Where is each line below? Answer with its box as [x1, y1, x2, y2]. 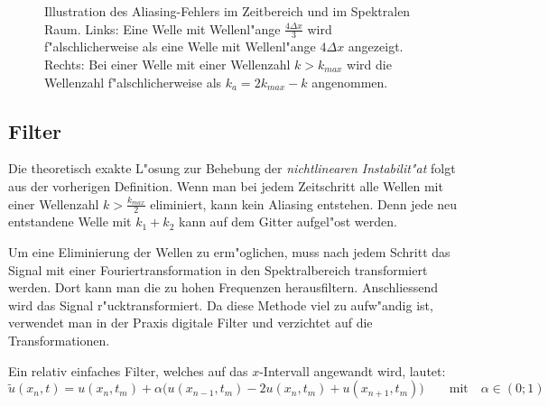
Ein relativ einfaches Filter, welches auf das [8, 361, 248, 380]
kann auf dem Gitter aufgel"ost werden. [178, 212, 397, 231]
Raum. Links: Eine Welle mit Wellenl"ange [44, 19, 281, 38]
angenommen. [311, 72, 388, 91]
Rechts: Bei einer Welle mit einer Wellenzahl [44, 55, 291, 74]
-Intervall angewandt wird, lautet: [259, 361, 446, 380]
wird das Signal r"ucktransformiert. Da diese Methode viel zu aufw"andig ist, [8, 295, 433, 314]
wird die [347, 55, 392, 74]
